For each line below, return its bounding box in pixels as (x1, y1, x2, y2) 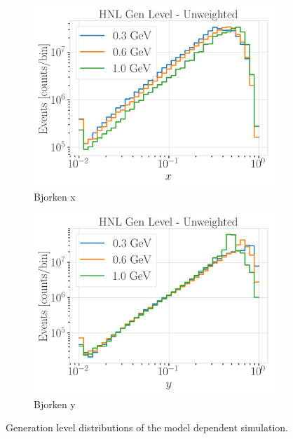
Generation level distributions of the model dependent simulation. (6, 420, 288, 435)
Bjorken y (34, 396, 76, 411)
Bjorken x (34, 189, 76, 203)
